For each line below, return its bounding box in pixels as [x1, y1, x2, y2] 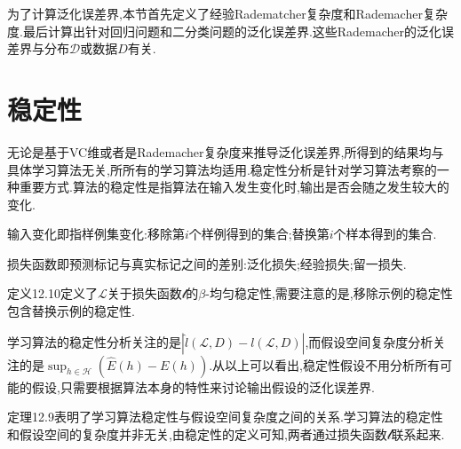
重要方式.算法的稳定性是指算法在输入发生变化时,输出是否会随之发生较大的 [19, 177, 449, 196]
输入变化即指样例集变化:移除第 [7, 224, 185, 243]
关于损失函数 [107, 284, 182, 303]
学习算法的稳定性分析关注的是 [7, 332, 181, 351]
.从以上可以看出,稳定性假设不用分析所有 [209, 355, 440, 374]
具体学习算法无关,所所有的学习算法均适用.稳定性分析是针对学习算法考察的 [7, 160, 437, 178]
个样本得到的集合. [333, 224, 437, 243]
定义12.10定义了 [7, 284, 98, 303]
